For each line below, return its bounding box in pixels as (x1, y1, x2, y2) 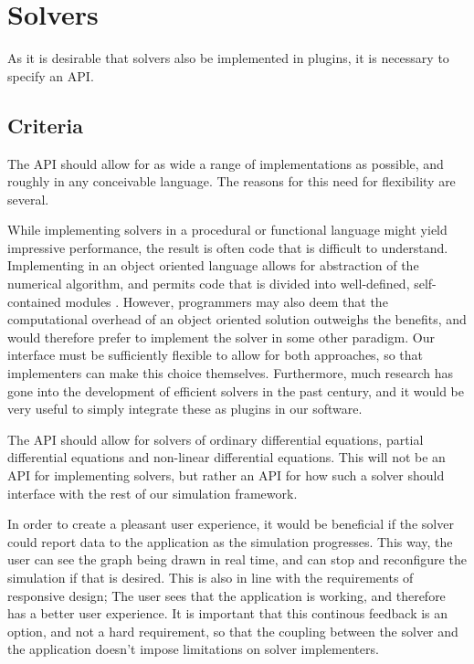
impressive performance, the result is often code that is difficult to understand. (7, 237, 448, 257)
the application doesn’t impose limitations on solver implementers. (7, 639, 379, 659)
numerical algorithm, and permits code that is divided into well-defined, (7, 274, 410, 293)
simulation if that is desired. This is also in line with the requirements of (7, 567, 414, 586)
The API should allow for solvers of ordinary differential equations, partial (7, 429, 424, 448)
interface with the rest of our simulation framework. (7, 483, 298, 502)
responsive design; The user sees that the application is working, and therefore (7, 585, 446, 605)
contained (7, 291, 61, 311)
